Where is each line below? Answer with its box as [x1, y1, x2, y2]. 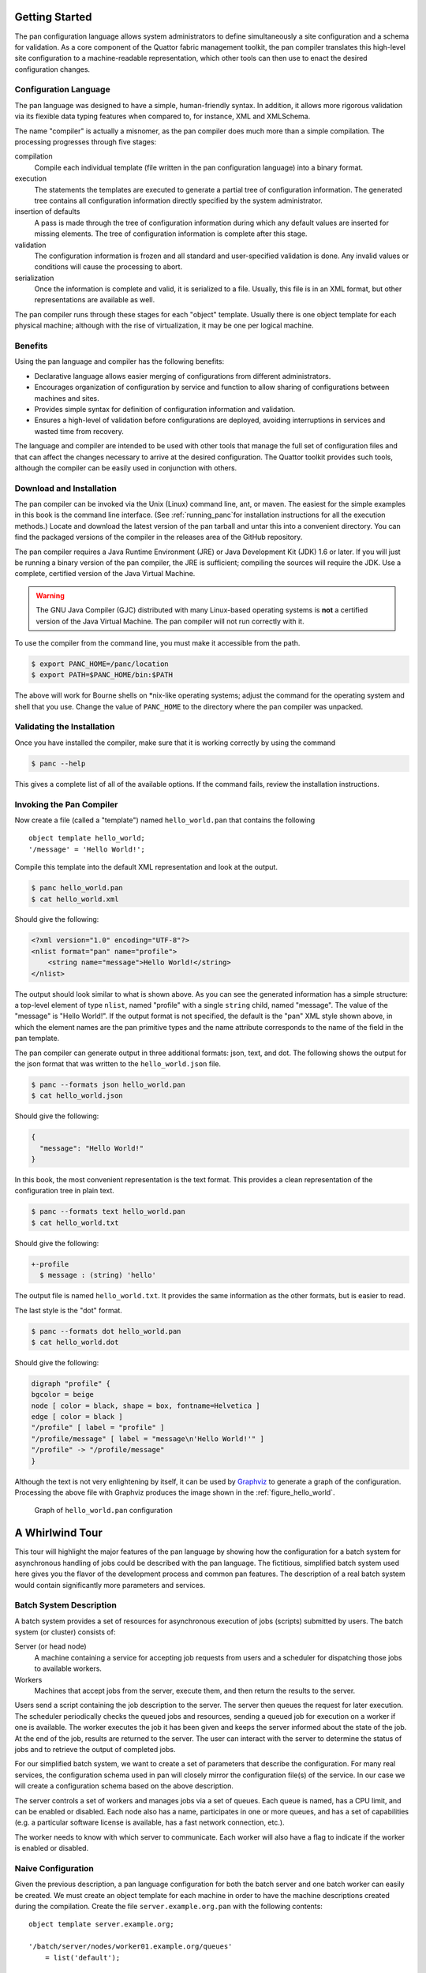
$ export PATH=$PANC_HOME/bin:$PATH [31, 671, 174, 680]
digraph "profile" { [31, 1379, 110, 1388]
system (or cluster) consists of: [14, 1627, 116, 1637]
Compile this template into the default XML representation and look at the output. [14, 863, 278, 872]
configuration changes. [14, 64, 91, 74]
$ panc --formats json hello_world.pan [31, 1080, 185, 1089]
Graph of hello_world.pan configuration [34, 1506, 174, 1515]
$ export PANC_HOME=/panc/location [31, 659, 169, 668]
